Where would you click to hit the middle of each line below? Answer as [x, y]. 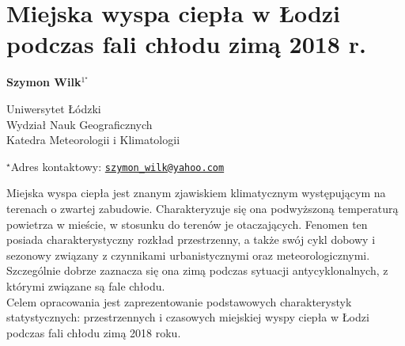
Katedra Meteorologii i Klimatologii [93, 140]
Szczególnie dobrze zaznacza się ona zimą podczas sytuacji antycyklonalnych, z [197, 270]
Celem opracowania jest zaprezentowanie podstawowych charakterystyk [179, 301]
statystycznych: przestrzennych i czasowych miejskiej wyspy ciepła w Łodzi [188, 317]
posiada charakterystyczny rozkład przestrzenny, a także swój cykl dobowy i [191, 240]
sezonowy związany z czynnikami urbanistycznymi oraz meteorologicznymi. [188, 255]
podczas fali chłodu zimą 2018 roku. [94, 332]
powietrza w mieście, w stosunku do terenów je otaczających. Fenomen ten [187, 224]
